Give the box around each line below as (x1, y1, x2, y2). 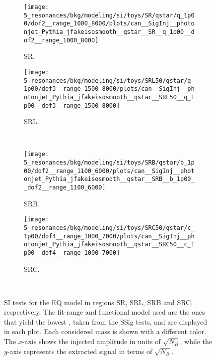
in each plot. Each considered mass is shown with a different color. (4, 326, 207, 337)
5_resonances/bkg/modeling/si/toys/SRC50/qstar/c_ (24, 224, 195, 231)
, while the (180, 336, 213, 347)
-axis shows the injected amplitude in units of (22, 336, 161, 347)
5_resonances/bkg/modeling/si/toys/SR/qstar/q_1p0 (24, 11, 195, 19)
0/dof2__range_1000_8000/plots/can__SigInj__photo (24, 20, 195, 27)
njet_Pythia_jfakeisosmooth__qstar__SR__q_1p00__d (24, 28, 195, 35)
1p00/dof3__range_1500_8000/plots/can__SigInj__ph (24, 85, 195, 93)
